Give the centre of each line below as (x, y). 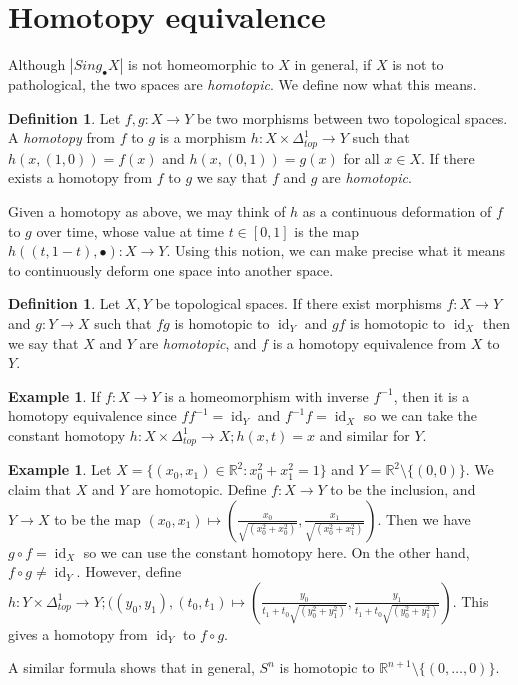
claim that (39, 488)
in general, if (333, 64)
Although (37, 64)
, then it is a (431, 395)
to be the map (97, 518)
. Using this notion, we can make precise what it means (336, 250)
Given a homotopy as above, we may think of (147, 210)
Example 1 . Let (60, 469)
